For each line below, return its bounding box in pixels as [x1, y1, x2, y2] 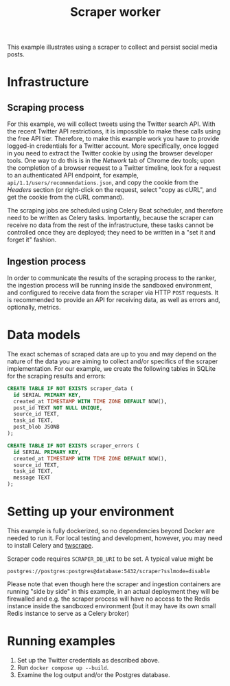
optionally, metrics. [7, 303, 61, 311]
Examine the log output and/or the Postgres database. [16, 670, 170, 678]
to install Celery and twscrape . [7, 542, 94, 549]
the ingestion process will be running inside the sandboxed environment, [7, 281, 213, 289]
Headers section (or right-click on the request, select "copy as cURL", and [7, 186, 217, 194]
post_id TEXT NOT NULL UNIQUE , [13, 404, 103, 411]
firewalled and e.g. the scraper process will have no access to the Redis [7, 594, 211, 603]
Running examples [7, 634, 115, 649]
